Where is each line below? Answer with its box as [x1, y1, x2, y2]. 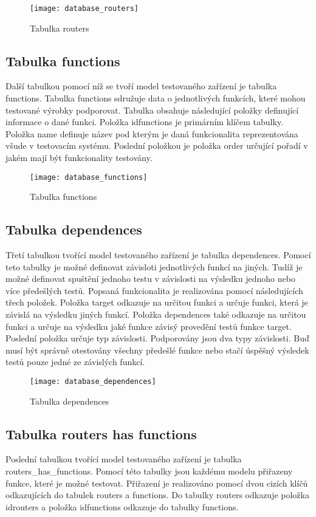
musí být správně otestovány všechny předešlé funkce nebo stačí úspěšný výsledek [5, 343, 309, 356]
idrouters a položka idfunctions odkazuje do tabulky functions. [5, 500, 239, 513]
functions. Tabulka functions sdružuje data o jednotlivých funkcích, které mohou [5, 92, 306, 104]
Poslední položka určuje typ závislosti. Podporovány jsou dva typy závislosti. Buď [5, 332, 309, 344]
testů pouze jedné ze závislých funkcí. [5, 355, 145, 368]
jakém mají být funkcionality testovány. [5, 151, 153, 164]
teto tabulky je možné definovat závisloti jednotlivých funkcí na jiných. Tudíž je [5, 260, 303, 273]
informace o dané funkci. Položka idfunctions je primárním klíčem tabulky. [5, 115, 284, 128]
